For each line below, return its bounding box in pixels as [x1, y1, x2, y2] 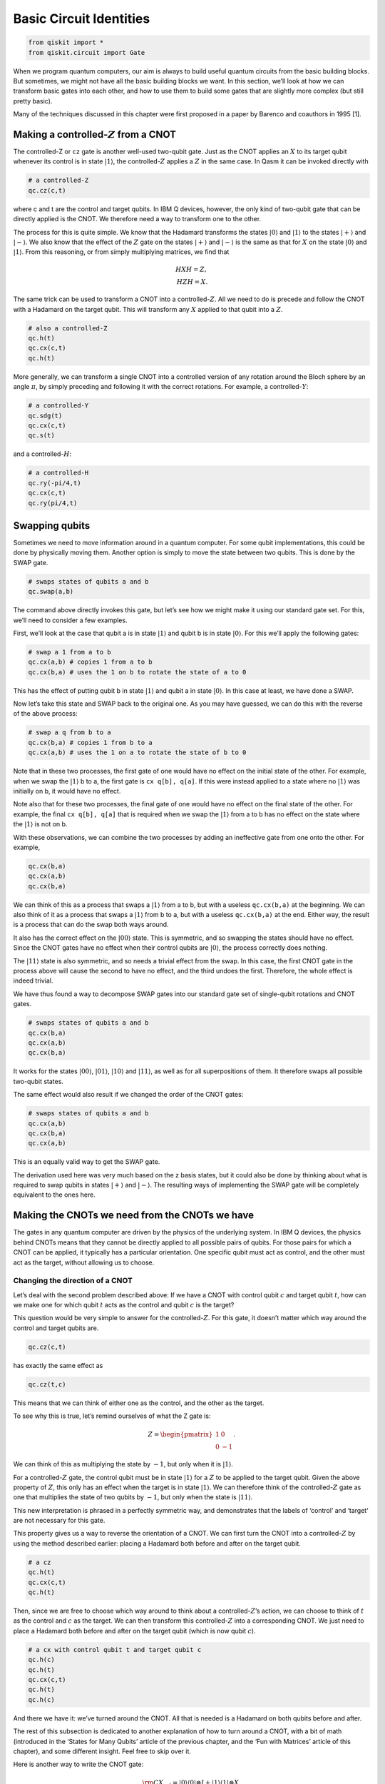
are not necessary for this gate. [13, 1516, 106, 1525]
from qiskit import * [28, 39, 104, 46]
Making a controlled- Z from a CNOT [13, 128, 177, 141]
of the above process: [13, 709, 78, 718]
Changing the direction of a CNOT [13, 1276, 133, 1286]
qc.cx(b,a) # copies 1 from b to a [28, 739, 153, 746]
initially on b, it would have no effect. [13, 786, 121, 795]
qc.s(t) [28, 432, 55, 440]
